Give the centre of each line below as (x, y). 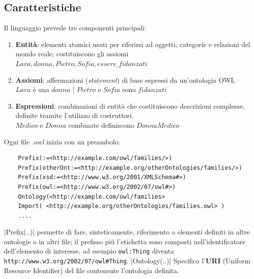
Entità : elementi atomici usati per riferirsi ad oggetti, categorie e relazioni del (133, 44)
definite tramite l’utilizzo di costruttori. (75, 115)
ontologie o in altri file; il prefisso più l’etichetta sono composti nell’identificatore (125, 241)
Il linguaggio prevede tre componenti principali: (75, 28)
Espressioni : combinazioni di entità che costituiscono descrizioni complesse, (130, 105)
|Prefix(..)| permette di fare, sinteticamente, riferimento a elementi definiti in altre (127, 232)
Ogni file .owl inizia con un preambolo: (62, 141)
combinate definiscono (101, 125)
